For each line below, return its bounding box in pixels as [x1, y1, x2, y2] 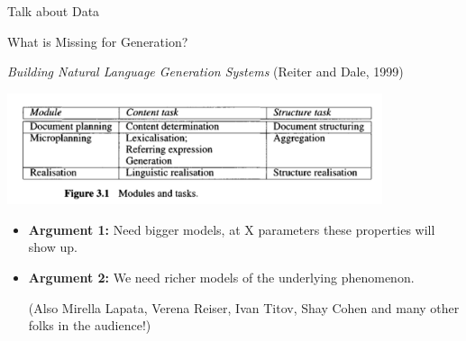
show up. [28, 238, 78, 256]
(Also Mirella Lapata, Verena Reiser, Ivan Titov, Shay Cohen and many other [28, 298, 460, 317]
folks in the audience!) [28, 316, 151, 335]
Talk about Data [7, 2, 100, 20]
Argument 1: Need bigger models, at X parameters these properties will [28, 220, 435, 238]
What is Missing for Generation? [7, 31, 188, 50]
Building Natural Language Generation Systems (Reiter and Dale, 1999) [7, 62, 404, 81]
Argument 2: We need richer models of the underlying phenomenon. [28, 267, 415, 286]
